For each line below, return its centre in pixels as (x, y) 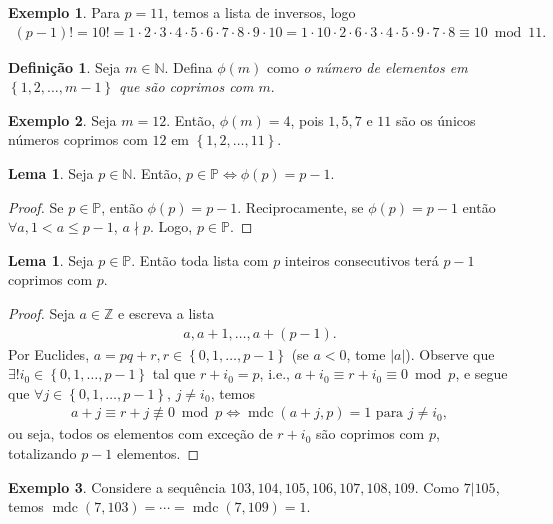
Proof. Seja (41, 312)
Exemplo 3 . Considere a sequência (117, 486)
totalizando (42, 453)
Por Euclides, (49, 353)
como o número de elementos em (367, 66)
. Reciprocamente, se (300, 206)
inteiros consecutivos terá (361, 259)
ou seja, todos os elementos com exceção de (140, 433)
